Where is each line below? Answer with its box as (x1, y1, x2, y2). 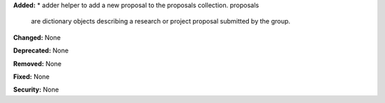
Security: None (13, 85, 59, 94)
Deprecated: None (13, 46, 69, 55)
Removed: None (13, 59, 62, 67)
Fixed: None (13, 72, 50, 81)
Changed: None (13, 33, 61, 42)
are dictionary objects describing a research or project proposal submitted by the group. (31, 17, 291, 26)
